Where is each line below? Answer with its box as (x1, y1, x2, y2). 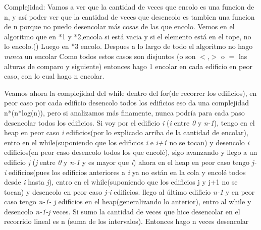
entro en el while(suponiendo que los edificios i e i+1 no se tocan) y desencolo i (4, 137, 249, 147)
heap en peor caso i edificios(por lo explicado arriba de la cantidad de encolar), (4, 127, 248, 138)
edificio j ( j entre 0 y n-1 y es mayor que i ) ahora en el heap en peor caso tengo (4, 156, 250, 167)
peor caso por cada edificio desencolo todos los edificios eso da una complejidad (4, 97, 249, 108)
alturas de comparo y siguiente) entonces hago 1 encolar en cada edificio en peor (4, 61, 252, 71)
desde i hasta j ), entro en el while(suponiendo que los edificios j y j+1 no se (4, 177, 238, 187)
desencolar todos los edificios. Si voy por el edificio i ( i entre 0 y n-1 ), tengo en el (4, 117, 255, 128)
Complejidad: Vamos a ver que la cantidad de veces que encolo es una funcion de (4, 2, 254, 12)
